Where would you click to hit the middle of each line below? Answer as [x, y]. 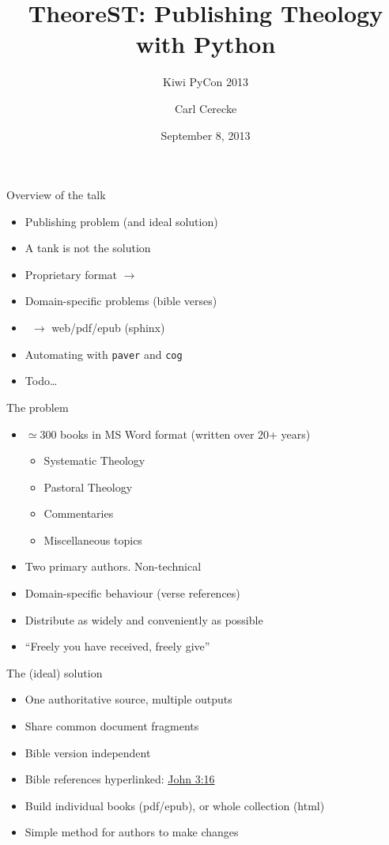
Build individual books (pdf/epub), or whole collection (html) [175, 805]
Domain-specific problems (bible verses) [121, 301]
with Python [206, 44]
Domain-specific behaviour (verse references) [132, 593]
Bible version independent [88, 752]
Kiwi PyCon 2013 [206, 82]
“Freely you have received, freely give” [117, 646]
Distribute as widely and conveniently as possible [144, 619]
